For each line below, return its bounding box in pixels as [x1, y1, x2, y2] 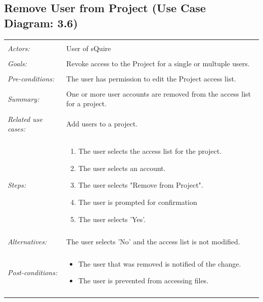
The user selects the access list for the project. [78, 146, 222, 156]
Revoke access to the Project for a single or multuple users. [66, 58, 250, 68]
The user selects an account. [78, 162, 166, 173]
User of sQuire [66, 42, 111, 53]
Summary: [8, 93, 39, 104]
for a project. [66, 98, 107, 109]
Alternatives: [8, 236, 47, 246]
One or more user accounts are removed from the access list [66, 88, 251, 99]
